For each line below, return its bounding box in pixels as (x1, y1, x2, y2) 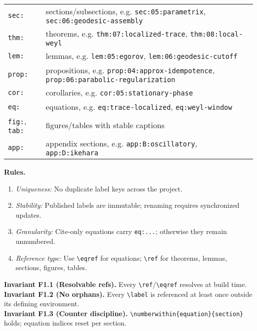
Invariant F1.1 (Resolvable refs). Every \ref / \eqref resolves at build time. (4, 279, 247, 289)
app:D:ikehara (45, 149, 98, 157)
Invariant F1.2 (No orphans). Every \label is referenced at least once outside (4, 288, 253, 299)
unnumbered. (15, 236, 55, 246)
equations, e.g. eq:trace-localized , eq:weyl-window (45, 101, 232, 112)
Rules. (4, 167, 26, 177)
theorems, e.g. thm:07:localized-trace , (45, 28, 188, 39)
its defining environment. (4, 298, 80, 309)
